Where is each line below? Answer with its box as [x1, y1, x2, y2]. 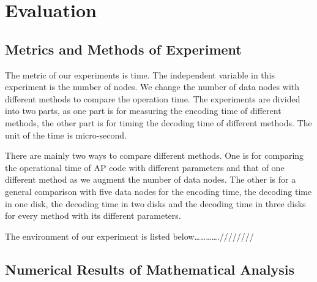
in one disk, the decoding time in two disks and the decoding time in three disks [5, 197, 306, 210]
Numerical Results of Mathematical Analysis [5, 259, 294, 278]
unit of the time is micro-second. [5, 128, 127, 141]
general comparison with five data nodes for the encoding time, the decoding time [5, 185, 312, 197]
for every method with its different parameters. [5, 209, 181, 222]
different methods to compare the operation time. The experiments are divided [5, 92, 300, 105]
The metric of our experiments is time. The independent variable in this [5, 68, 275, 81]
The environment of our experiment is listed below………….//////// [5, 229, 254, 242]
